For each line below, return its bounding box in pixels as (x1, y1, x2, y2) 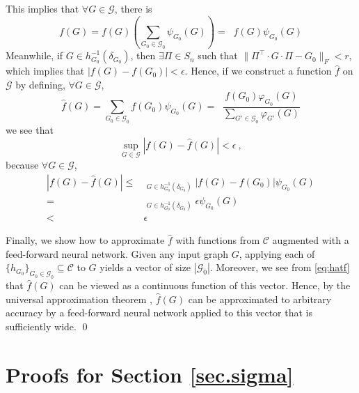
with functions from (175, 233, 260, 247)
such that (198, 48, 238, 63)
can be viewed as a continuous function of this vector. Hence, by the (59, 278, 351, 293)
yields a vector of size (99, 260, 191, 275)
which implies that (6, 63, 85, 78)
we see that (6, 123, 54, 137)
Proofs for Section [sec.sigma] (6, 360, 294, 388)
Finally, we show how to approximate (6, 233, 165, 247)
